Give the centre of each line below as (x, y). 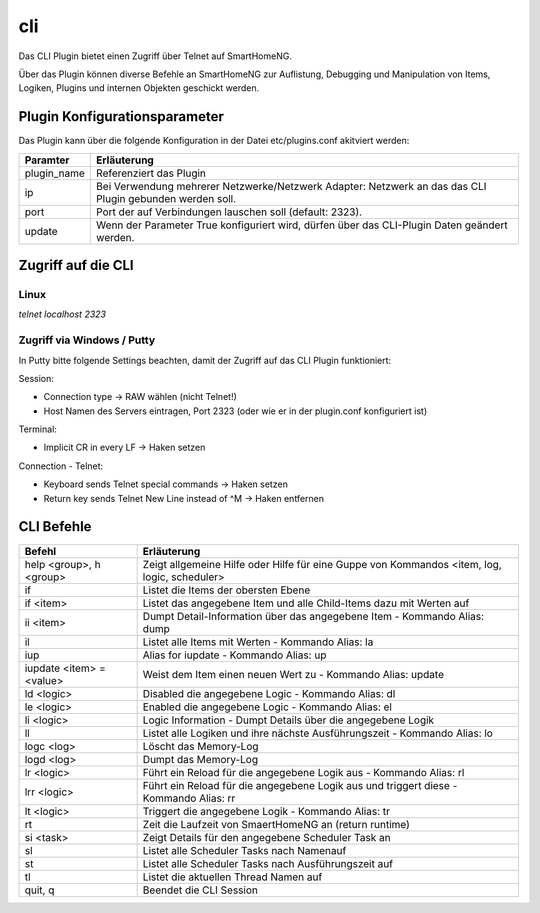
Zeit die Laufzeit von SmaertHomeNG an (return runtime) (276, 824)
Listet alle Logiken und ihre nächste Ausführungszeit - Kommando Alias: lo (318, 733)
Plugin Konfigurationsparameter (121, 116)
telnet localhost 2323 (62, 314)
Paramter (47, 160)
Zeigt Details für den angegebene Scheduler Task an (266, 837)
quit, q (39, 890)
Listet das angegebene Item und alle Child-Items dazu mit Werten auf (306, 603)
